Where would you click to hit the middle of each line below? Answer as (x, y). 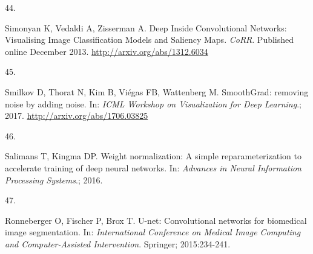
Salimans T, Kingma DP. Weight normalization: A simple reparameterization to (153, 156)
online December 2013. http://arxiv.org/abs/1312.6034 (107, 51)
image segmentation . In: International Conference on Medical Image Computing (153, 232)
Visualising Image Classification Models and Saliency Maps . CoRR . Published (150, 40)
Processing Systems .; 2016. (54, 179)
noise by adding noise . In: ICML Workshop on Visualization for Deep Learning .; (153, 103)
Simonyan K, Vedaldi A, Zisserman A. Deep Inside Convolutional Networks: (146, 27)
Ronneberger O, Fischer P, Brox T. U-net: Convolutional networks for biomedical (156, 220)
